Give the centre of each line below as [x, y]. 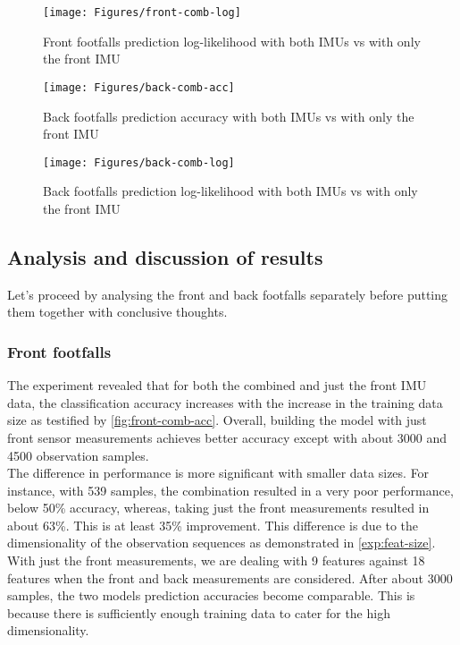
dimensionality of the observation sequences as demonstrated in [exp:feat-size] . [222, 543]
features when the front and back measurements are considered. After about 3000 [230, 577]
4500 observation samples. [78, 455]
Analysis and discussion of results [165, 256]
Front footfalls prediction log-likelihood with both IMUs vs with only [232, 41]
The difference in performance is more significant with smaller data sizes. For [218, 473]
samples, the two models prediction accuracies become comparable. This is [211, 595]
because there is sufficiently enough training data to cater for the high [199, 612]
